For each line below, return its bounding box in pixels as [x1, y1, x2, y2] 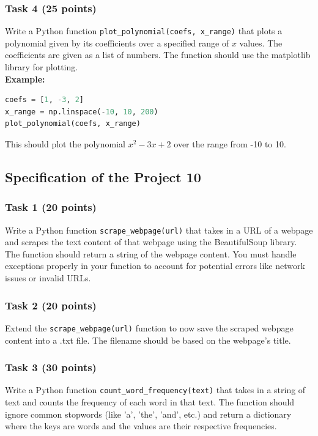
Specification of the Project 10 [5, 168, 201, 187]
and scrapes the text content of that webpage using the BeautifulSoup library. [5, 235, 297, 248]
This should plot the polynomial [5, 138, 125, 150]
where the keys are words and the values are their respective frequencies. [5, 419, 277, 432]
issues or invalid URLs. [5, 272, 91, 284]
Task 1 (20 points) [5, 199, 97, 215]
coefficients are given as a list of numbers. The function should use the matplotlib [5, 48, 311, 61]
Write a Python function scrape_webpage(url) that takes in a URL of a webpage [5, 223, 313, 236]
